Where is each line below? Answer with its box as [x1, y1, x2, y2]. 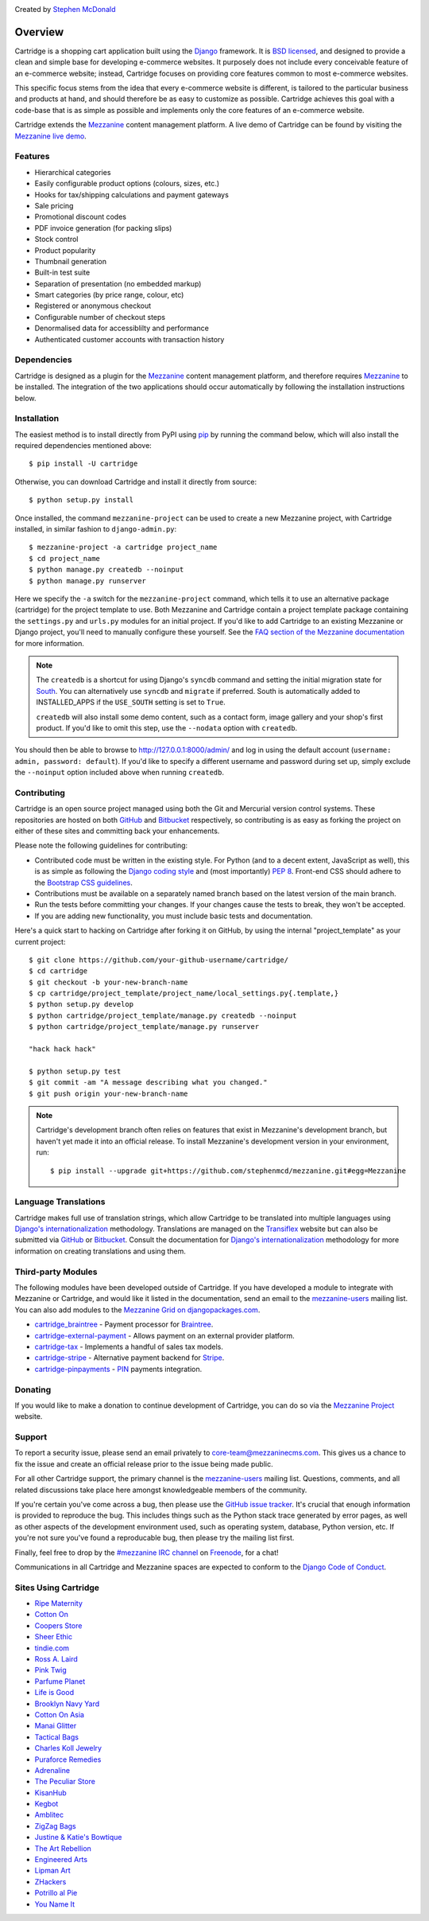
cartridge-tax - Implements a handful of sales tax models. [34, 1342, 224, 1351]
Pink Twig [34, 1666, 67, 1675]
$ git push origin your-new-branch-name [29, 1089, 188, 1098]
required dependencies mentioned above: [14, 441, 153, 450]
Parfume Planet [34, 1676, 86, 1686]
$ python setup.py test [29, 1066, 122, 1076]
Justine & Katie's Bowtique [34, 1833, 122, 1842]
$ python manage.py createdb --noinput [29, 565, 184, 575]
